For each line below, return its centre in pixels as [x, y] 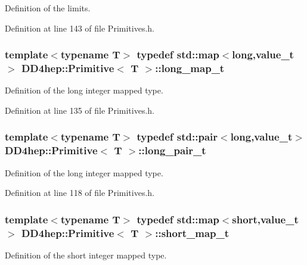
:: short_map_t [192, 233]
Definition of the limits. [48, 8]
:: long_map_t [190, 68]
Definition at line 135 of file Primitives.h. [80, 110]
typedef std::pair [177, 137]
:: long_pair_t [172, 150]
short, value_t [265, 219]
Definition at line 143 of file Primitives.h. [80, 28]
